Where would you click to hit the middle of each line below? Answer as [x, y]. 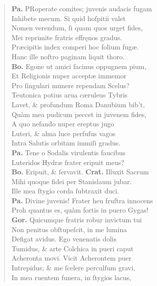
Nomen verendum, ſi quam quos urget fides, [77, 28]
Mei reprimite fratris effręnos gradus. [67, 37]
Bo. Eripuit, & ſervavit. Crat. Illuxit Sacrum [80, 172]
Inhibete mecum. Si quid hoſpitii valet [68, 18]
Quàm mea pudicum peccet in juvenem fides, [79, 114]
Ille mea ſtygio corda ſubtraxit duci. [65, 191]
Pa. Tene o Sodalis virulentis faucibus [68, 152]
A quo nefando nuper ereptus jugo [63, 124]
